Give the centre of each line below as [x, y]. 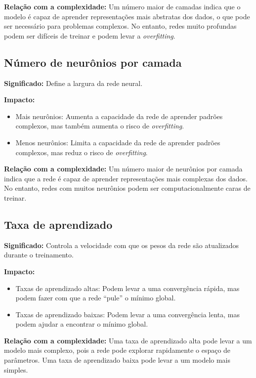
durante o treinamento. [39, 255]
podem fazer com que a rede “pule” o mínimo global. [96, 298]
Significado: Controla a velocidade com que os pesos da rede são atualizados [122, 245]
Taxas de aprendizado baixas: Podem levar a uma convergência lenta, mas [128, 314]
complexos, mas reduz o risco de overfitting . [82, 152]
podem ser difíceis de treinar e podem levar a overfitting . [90, 35]
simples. [16, 369]
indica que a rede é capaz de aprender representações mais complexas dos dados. [126, 178]
